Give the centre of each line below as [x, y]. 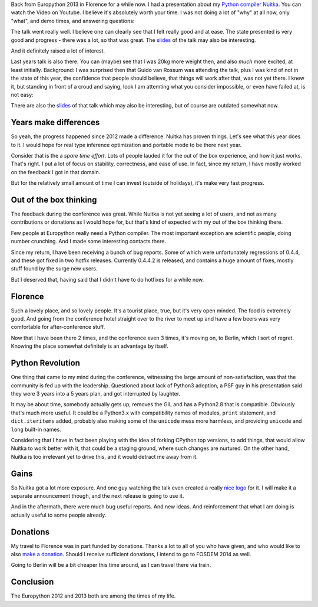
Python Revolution [46, 363]
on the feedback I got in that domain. [56, 172]
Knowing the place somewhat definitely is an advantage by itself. [90, 346]
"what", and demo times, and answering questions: [73, 21]
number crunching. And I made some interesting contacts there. [88, 242]
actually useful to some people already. [59, 515]
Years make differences [55, 123]
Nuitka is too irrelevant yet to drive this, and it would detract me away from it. [104, 456]
